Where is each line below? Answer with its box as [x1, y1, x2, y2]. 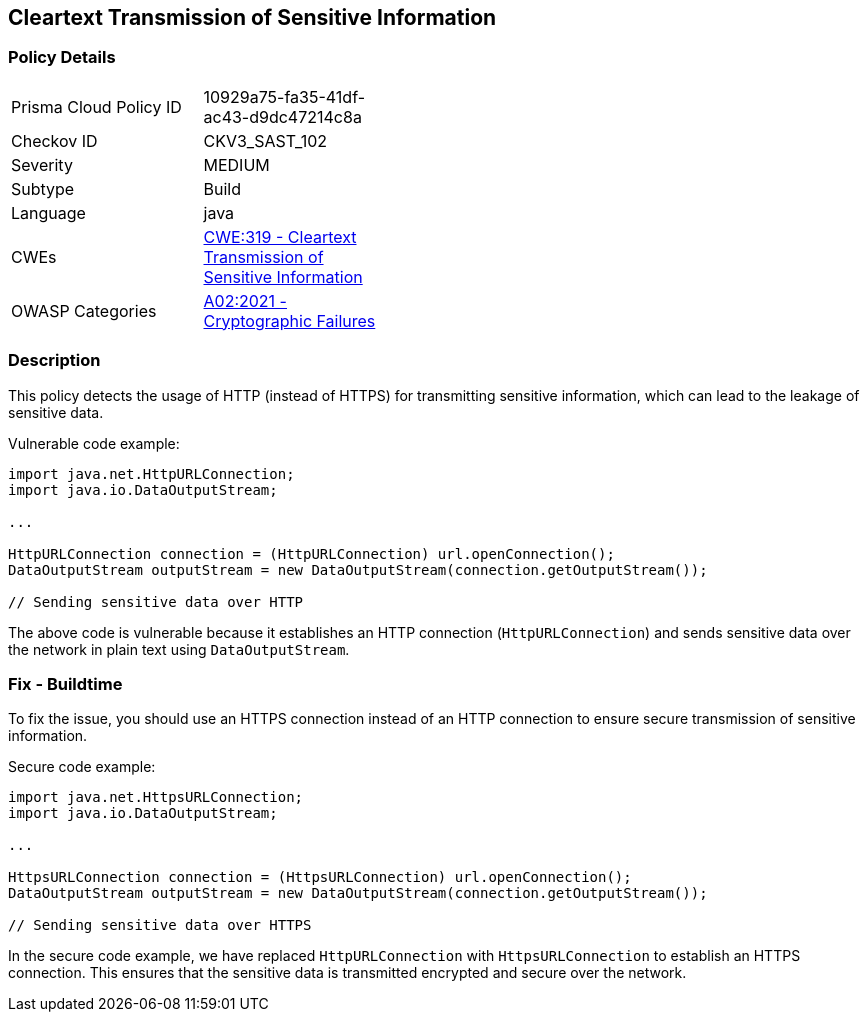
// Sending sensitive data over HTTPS [8, 917, 312, 934]
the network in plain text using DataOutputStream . [8, 640, 350, 658]
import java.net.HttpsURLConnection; [8, 789, 304, 806]
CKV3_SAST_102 [203, 130, 327, 151]
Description [8, 350, 101, 371]
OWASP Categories [11, 300, 157, 321]
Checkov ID [11, 130, 98, 151]
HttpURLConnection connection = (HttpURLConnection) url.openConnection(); [8, 545, 615, 562]
